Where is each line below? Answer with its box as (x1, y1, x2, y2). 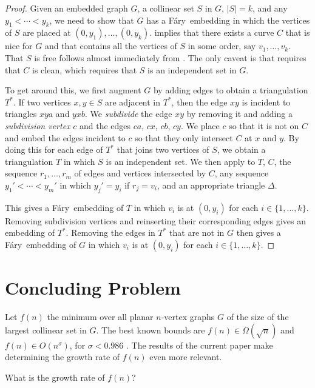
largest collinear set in (5, 323, 87, 336)
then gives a (236, 226, 281, 239)
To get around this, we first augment (5, 84, 141, 96)
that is (285, 26, 310, 39)
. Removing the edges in (66, 226, 155, 239)
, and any (252, 2, 288, 14)
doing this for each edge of (5, 143, 103, 156)
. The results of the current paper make (126, 338, 273, 351)
